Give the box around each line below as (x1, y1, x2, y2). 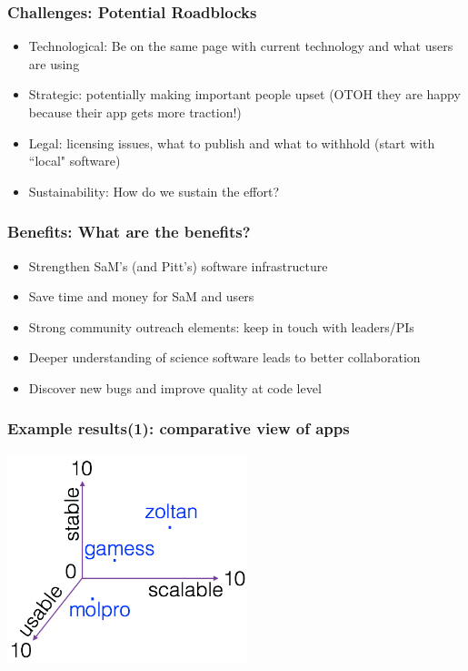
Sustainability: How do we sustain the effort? (28, 181, 280, 200)
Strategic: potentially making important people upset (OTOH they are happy (28, 85, 461, 104)
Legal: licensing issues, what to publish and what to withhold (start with (28, 133, 435, 152)
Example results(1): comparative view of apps (7, 417, 350, 440)
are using (28, 54, 80, 73)
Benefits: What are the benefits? (7, 220, 251, 243)
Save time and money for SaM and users (28, 287, 254, 306)
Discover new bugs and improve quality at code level (28, 378, 322, 397)
